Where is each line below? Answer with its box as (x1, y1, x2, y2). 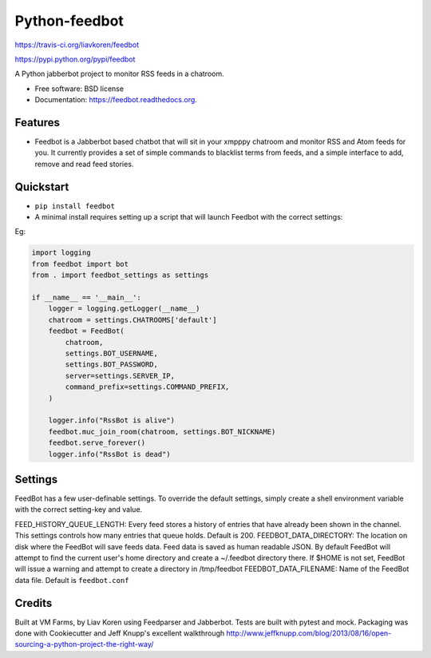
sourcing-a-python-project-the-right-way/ (14, 640, 154, 649)
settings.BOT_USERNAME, (65, 348, 159, 358)
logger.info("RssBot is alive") (48, 416, 176, 425)
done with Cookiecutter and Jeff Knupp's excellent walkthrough (14, 628, 225, 638)
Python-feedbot (14, 12, 124, 30)
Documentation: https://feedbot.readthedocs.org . (34, 95, 197, 105)
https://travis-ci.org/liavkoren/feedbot (14, 40, 140, 50)
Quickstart (14, 180, 69, 193)
